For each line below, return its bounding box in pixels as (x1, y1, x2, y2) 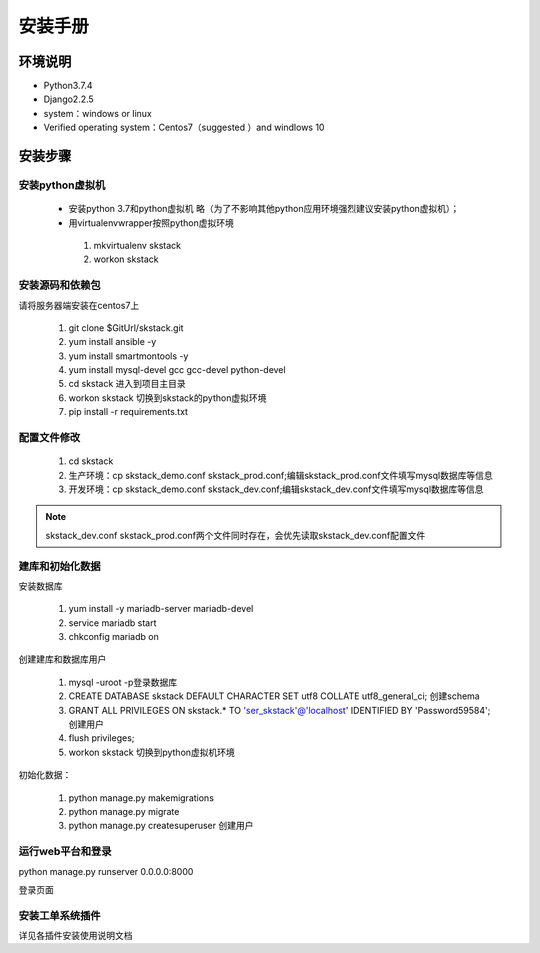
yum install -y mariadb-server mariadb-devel (68, 603, 254, 615)
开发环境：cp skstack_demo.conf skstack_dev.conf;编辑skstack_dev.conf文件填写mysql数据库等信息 (68, 483, 484, 495)
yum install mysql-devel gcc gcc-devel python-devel (68, 364, 286, 376)
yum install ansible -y (68, 336, 157, 348)
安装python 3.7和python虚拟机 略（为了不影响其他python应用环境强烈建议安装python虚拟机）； (68, 203, 460, 215)
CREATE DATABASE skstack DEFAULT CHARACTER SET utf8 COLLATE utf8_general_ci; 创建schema (68, 690, 480, 702)
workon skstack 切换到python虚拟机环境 (68, 746, 235, 758)
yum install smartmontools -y (68, 350, 189, 362)
